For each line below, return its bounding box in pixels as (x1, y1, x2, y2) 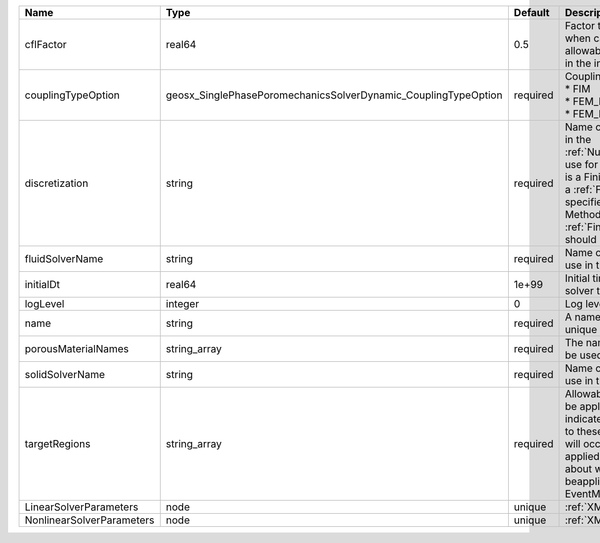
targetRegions (24, 437, 91, 450)
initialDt (24, 278, 60, 291)
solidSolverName (24, 368, 105, 381)
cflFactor (24, 38, 67, 51)
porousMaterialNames (24, 342, 129, 355)
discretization (24, 176, 89, 190)
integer (165, 297, 200, 310)
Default (513, 6, 550, 19)
